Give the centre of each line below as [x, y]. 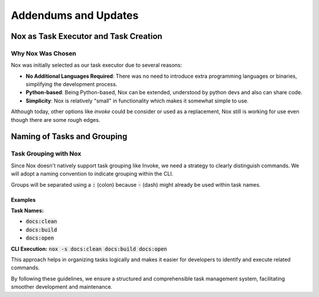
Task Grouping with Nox [46, 154]
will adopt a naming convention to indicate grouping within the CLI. [92, 174]
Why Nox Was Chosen [44, 53]
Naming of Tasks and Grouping [69, 136]
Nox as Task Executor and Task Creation [87, 36]
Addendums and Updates [75, 15]
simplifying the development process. [71, 84]
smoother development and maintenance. [62, 287]
